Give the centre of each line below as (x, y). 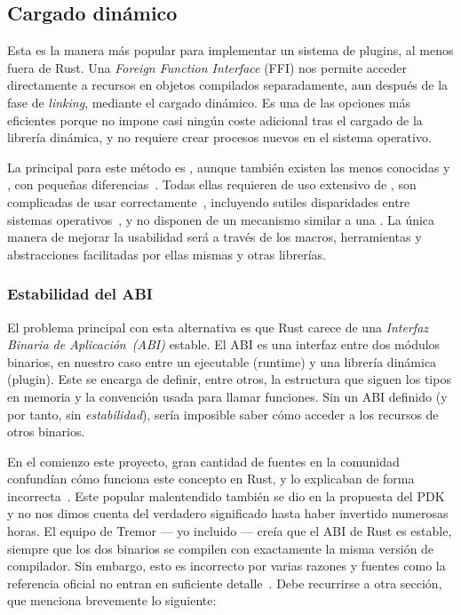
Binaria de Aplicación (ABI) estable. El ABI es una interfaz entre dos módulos (224, 344)
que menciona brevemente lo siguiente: (112, 600)
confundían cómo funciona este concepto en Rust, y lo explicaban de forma (211, 479)
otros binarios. (46, 431)
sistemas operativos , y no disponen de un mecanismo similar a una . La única (221, 219)
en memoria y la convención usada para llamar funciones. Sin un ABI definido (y (227, 396)
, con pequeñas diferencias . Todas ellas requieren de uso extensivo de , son (212, 184)
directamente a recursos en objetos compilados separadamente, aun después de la (228, 85)
